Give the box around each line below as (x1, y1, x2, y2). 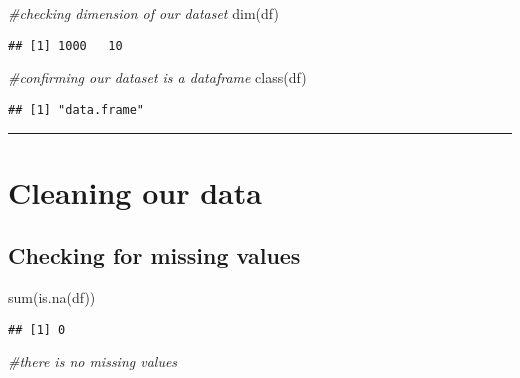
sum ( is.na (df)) (8, 287, 96, 308)
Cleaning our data (8, 171, 262, 212)
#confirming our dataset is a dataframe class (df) (8, 67, 307, 88)
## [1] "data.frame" (8, 102, 145, 117)
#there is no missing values (8, 351, 178, 372)
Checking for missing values (8, 240, 301, 271)
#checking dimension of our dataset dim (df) (8, 3, 279, 23)
